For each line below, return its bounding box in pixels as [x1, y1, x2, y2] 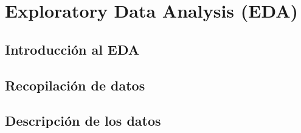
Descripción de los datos [5, 111, 161, 130]
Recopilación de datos [5, 75, 145, 94]
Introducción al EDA [5, 39, 139, 58]
